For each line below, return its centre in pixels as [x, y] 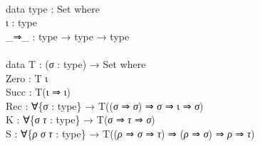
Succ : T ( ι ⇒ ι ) [38, 92]
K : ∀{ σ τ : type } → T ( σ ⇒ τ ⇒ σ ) [80, 119]
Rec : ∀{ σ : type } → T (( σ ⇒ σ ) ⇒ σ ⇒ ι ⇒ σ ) [105, 105]
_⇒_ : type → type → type [68, 36]
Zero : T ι [27, 78]
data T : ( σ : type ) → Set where [76, 63]
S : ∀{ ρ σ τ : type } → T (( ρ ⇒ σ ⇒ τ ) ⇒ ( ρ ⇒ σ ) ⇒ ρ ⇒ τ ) [130, 133]
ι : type [21, 22]
